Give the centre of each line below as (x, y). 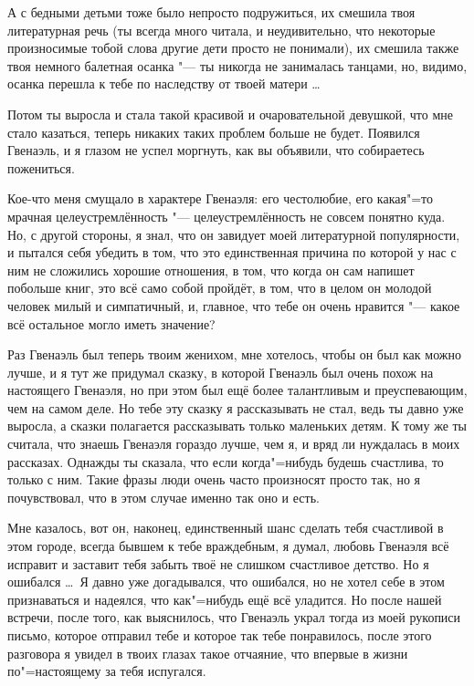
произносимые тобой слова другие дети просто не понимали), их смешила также (233, 48)
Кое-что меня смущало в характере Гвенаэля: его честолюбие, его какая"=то (220, 198)
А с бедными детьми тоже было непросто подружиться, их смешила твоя (211, 12)
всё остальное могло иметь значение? (111, 323)
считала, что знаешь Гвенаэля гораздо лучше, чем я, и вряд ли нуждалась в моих (234, 444)
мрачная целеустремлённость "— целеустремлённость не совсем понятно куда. (226, 216)
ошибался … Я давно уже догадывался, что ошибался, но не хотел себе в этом (226, 582)
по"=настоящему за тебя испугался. (107, 671)
